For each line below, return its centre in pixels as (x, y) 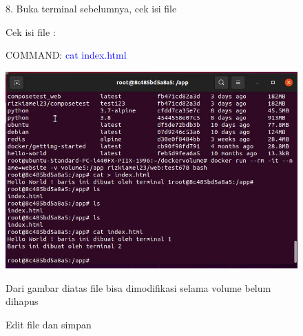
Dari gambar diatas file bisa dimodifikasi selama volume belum (138, 287)
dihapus (22, 301)
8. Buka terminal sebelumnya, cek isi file (91, 8)
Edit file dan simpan (49, 324)
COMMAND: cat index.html (66, 55)
